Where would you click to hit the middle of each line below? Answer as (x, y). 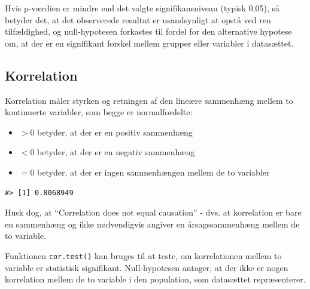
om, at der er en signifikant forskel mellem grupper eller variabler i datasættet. (149, 43)
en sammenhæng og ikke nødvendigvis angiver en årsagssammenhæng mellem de (152, 224)
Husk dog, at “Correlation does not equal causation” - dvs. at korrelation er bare (153, 212)
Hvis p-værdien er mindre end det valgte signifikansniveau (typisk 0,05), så (142, 8)
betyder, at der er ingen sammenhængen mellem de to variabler (154, 172)
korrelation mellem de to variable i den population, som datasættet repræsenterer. (155, 279)
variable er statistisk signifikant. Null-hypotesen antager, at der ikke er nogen (147, 267)
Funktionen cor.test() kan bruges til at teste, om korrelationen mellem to (143, 255)
